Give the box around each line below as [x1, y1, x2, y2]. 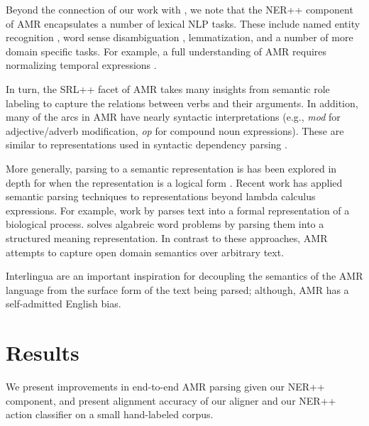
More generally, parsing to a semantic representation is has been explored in [6, 160, 337, 175]
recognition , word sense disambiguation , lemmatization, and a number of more [6, 30, 353, 45]
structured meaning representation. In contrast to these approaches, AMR [6, 230, 328, 245]
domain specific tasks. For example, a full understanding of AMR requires [6, 43, 327, 58]
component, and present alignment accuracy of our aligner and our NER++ [6, 393, 336, 408]
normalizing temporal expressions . [6, 58, 157, 72]
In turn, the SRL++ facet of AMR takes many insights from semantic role [6, 81, 330, 96]
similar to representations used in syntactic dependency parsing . [6, 137, 287, 152]
